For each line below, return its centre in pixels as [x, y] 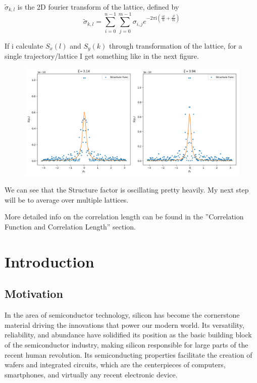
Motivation [34, 294]
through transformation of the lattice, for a [176, 45]
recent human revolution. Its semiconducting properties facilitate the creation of [128, 354]
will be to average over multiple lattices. [67, 199]
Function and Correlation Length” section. [70, 226]
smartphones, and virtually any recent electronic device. [91, 374]
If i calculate [24, 45]
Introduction [49, 261]
